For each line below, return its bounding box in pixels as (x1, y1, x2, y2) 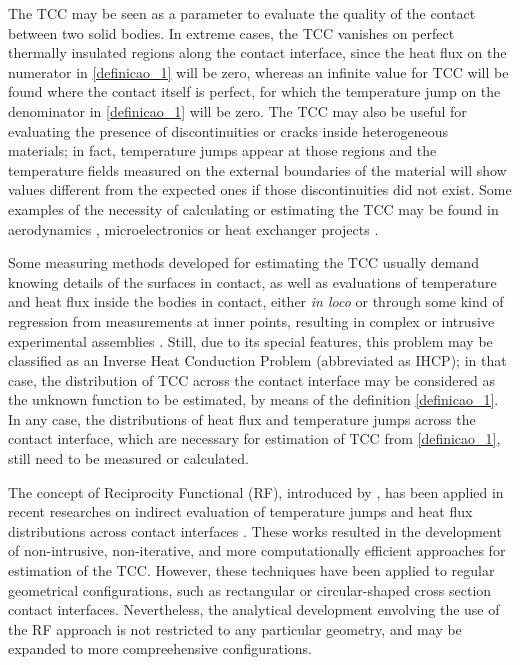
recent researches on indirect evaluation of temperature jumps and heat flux (8, 501, 473, 522)
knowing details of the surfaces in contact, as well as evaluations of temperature (8, 271, 497, 292)
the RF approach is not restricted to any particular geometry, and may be (8, 618, 462, 639)
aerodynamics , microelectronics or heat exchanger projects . (8, 218, 379, 239)
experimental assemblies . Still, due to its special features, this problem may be (8, 330, 493, 351)
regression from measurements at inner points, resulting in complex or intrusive (8, 310, 495, 331)
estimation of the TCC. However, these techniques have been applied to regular (8, 560, 495, 581)
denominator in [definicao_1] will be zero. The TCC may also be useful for (8, 100, 467, 121)
